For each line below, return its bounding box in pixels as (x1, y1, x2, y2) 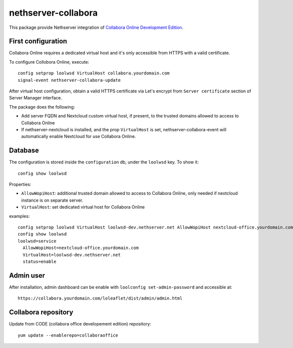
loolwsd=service (18, 238, 57, 244)
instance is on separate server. (21, 197, 84, 203)
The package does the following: (9, 104, 75, 110)
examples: (9, 213, 30, 219)
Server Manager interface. (9, 95, 62, 101)
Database (9, 146, 39, 155)
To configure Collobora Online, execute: (9, 59, 89, 65)
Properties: (9, 182, 32, 187)
